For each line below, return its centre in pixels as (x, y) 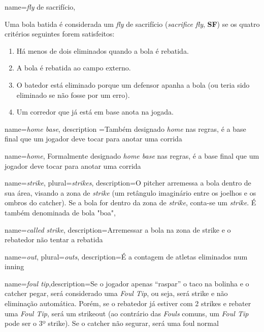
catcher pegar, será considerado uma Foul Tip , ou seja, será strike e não (116, 293)
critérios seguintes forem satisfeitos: (60, 34)
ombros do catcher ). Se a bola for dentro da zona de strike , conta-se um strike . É (130, 202)
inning (14, 266)
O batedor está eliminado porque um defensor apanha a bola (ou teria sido (133, 84)
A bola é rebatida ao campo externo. (74, 68)
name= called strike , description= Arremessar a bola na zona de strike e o (118, 229)
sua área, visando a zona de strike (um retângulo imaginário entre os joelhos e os (130, 192)
